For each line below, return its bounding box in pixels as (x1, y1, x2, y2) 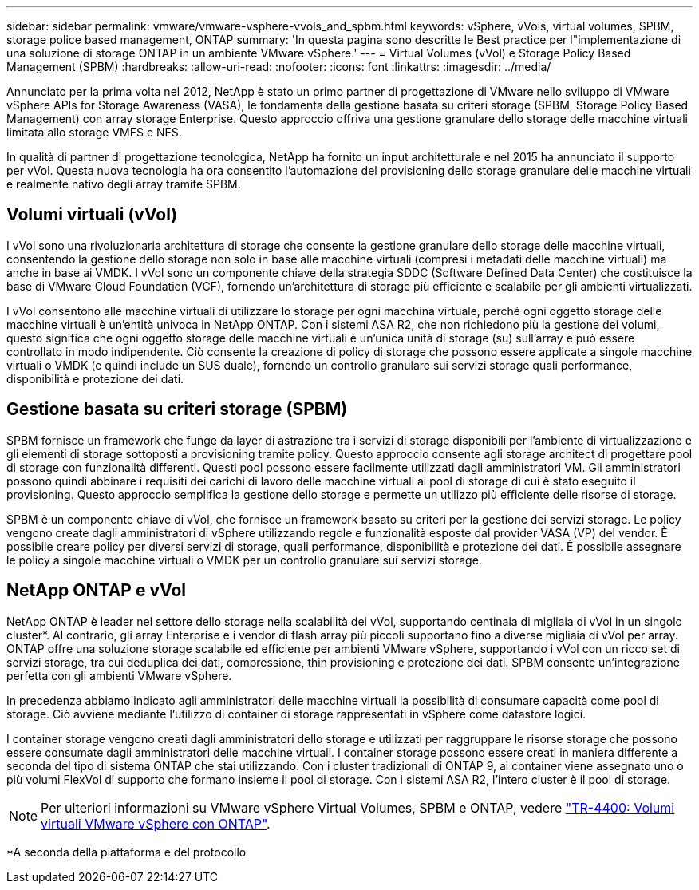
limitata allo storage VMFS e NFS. (6, 125, 182, 139)
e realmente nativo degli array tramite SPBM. (6, 177, 241, 191)
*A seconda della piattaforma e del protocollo (6, 845, 247, 859)
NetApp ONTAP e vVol (6, 580, 186, 601)
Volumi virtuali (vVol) (6, 204, 178, 225)
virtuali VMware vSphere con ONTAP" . (41, 815, 271, 832)
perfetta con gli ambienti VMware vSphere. (6, 668, 232, 682)
